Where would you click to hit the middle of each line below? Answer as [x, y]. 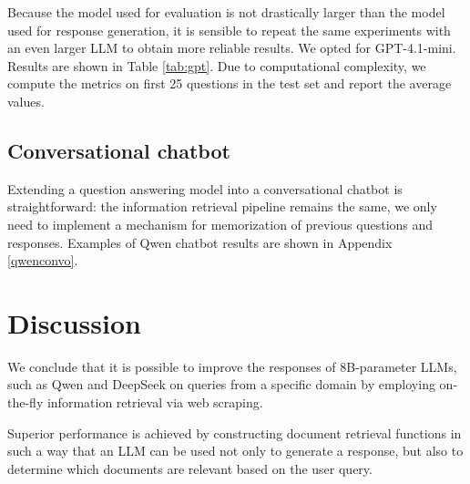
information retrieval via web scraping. [155, 402]
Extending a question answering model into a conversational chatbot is [205, 188]
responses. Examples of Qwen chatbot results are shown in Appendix [200, 242]
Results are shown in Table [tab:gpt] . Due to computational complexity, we [217, 65]
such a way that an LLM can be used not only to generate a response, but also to [235, 451]
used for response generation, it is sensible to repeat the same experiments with [229, 30]
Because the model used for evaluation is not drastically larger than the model [226, 12]
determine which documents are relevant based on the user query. [190, 468]
